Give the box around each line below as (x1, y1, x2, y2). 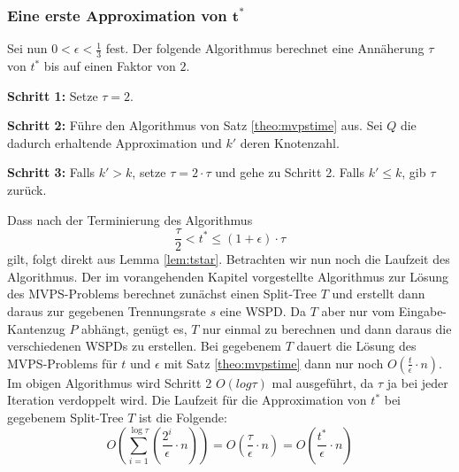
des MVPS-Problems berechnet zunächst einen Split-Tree (7, 284, 317, 303)
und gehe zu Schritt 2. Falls (215, 163, 365, 182)
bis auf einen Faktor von (43, 57, 176, 75)
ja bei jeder (386, 373, 448, 391)
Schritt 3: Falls (7, 163, 96, 182)
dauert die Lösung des (296, 337, 417, 355)
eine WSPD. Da (219, 302, 307, 321)
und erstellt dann (332, 284, 425, 303)
